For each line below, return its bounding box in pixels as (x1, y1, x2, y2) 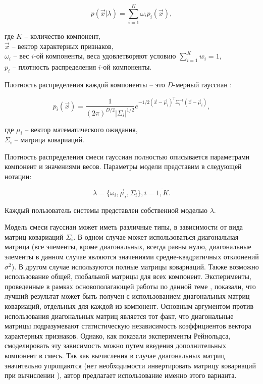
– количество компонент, (24, 31, 101, 41)
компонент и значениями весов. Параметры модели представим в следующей (5, 161, 242, 172)
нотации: (5, 171, 32, 182)
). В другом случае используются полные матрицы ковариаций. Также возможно (11, 261, 259, 271)
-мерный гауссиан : (173, 79, 232, 89)
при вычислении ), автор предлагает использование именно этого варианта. (5, 370, 237, 380)
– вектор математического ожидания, (25, 124, 138, 134)
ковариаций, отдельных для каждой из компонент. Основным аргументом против (5, 301, 254, 311)
